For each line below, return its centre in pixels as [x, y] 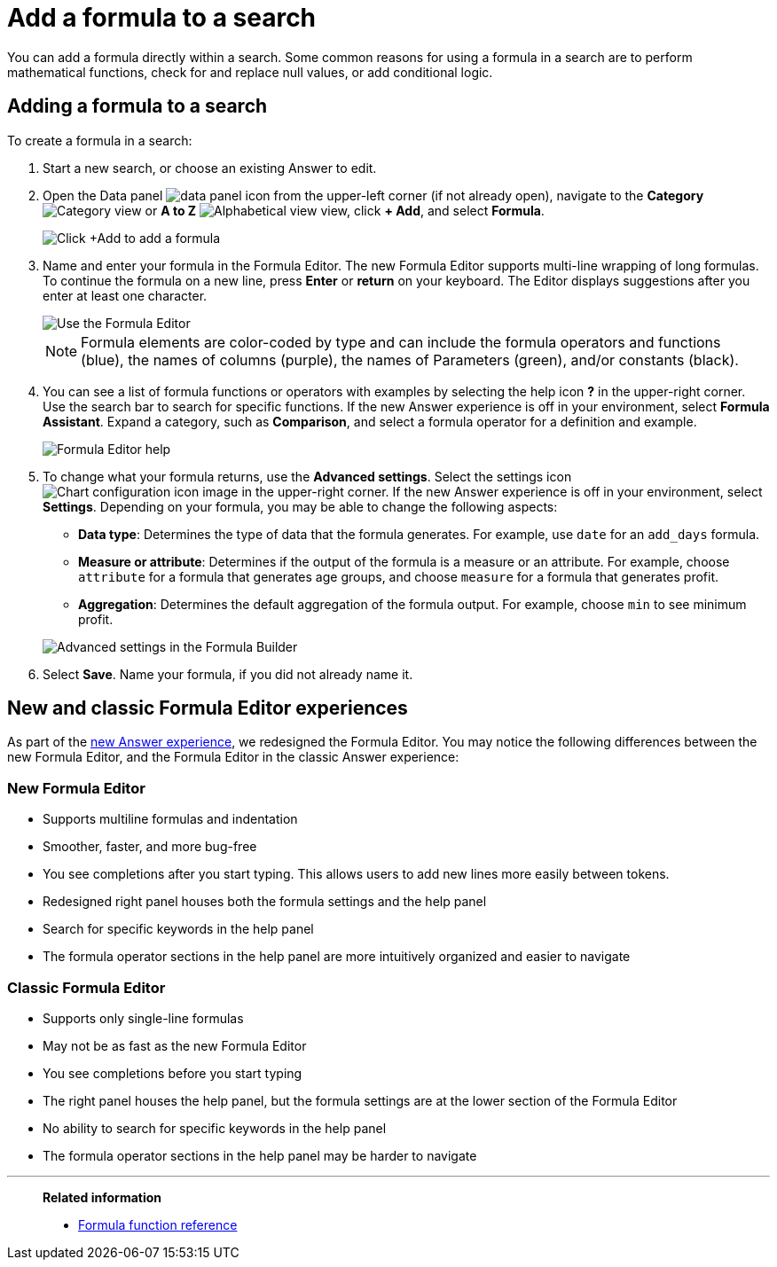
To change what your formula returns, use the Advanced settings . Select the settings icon [307, 476]
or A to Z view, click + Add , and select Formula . [345, 210]
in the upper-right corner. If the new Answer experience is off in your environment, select [502, 491]
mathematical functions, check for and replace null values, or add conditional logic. [250, 72]
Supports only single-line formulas [143, 1018]
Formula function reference [158, 1224]
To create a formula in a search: [100, 140]
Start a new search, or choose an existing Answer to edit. [210, 168]
